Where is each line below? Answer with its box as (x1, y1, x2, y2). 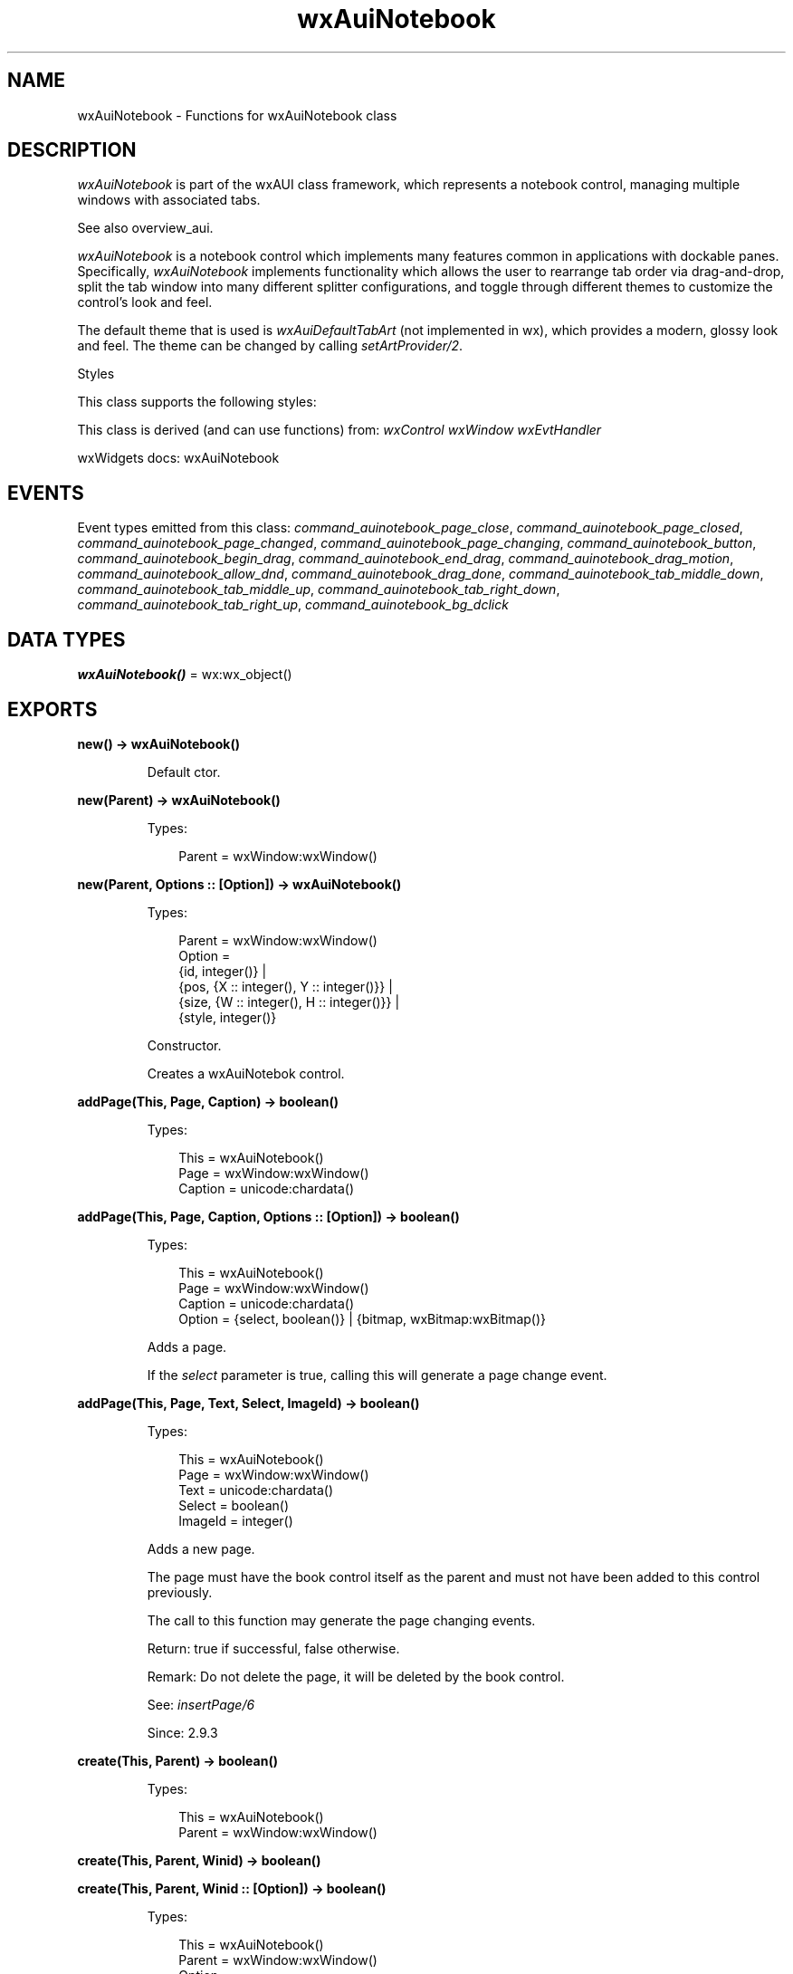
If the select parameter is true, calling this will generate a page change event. (147, 1366, 607, 1383)
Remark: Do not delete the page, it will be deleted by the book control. (147, 1668, 565, 1684)
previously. (147, 1584, 213, 1600)
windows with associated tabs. (77, 192, 261, 208)
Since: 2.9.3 (147, 1724, 218, 1740)
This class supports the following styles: (77, 394, 317, 410)
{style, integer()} (178, 1009, 277, 1025)
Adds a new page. (147, 1540, 255, 1557)
